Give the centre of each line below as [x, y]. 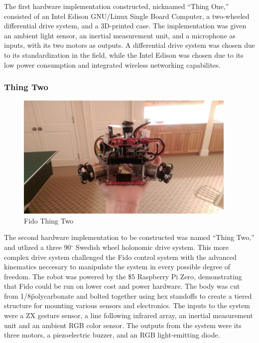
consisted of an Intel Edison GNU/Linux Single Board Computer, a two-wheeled [127, 16]
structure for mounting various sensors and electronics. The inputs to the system [127, 305]
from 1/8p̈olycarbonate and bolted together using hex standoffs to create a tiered [128, 295]
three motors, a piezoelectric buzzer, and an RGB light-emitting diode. [112, 335]
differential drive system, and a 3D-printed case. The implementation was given [125, 26]
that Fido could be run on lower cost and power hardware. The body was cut [122, 286]
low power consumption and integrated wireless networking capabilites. [112, 64]
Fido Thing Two [49, 220]
